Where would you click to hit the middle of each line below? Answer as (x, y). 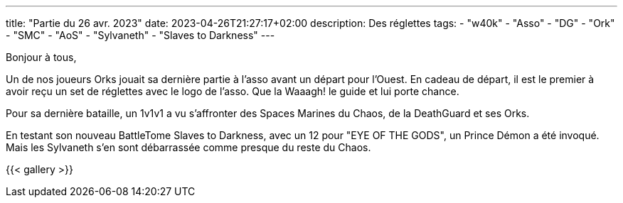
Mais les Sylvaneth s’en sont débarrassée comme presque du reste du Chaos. (188, 147)
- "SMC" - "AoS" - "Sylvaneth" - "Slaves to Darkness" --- (140, 35)
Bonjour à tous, (41, 57)
